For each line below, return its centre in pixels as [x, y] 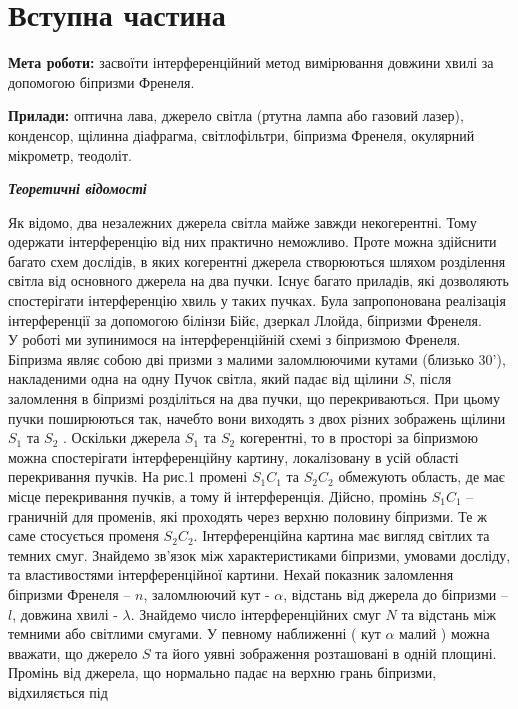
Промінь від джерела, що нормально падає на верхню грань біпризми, [222, 672]
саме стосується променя [83, 535]
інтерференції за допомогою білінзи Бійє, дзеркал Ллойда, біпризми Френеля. [245, 319]
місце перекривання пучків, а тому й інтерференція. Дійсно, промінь [218, 496]
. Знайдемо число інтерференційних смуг [255, 613]
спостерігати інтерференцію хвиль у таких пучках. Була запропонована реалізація [257, 300]
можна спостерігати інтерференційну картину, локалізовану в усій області [233, 456]
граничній [38, 515]
